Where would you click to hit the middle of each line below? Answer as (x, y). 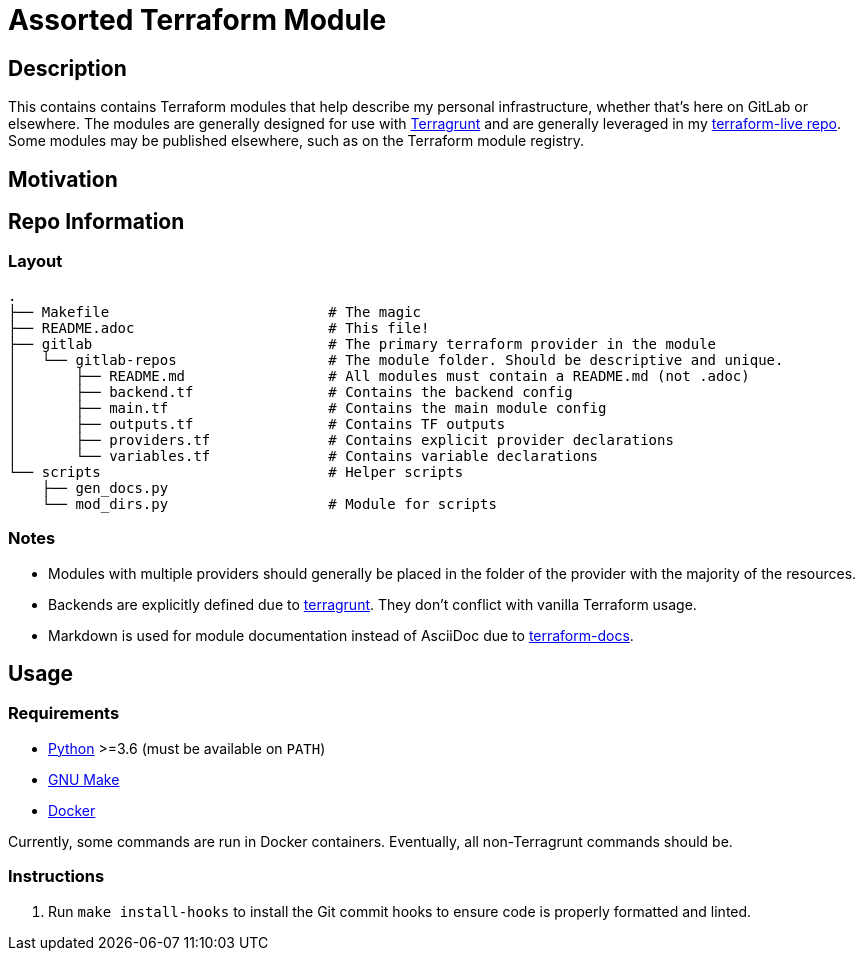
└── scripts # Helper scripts (236, 471)
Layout (35, 261)
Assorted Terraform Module (197, 20)
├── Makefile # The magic (215, 311)
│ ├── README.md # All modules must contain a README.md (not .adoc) (379, 375)
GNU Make (84, 779)
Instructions (56, 876)
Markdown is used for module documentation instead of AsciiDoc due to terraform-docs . (341, 635)
